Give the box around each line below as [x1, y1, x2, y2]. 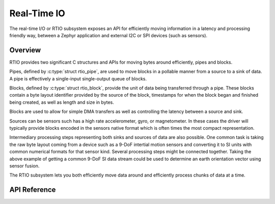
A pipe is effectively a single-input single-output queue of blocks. [9, 75, 147, 81]
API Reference [9, 186, 56, 194]
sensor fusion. [9, 163, 40, 169]
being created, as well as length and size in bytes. [9, 99, 114, 105]
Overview [9, 46, 41, 54]
